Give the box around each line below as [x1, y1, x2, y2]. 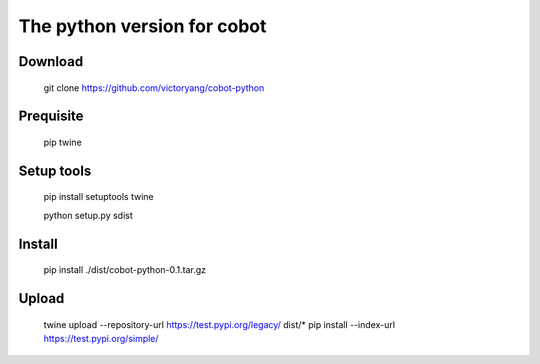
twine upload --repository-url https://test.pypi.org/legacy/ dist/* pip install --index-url [43, 318, 395, 330]
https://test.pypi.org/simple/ [43, 332, 159, 344]
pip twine [43, 136, 82, 148]
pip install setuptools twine [43, 191, 154, 203]
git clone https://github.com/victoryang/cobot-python [43, 81, 265, 94]
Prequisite [18, 108, 84, 125]
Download [18, 53, 84, 70]
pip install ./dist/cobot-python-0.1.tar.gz [43, 264, 207, 276]
